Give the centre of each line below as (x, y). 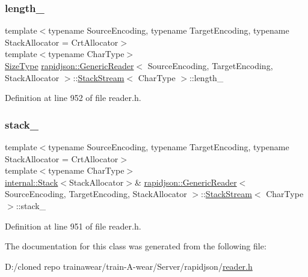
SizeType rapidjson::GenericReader (69, 65)
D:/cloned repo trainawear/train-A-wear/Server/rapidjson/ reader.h (129, 266)
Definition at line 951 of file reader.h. (73, 226)
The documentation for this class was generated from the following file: (136, 246)
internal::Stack (32, 182)
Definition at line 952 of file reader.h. (73, 98)
